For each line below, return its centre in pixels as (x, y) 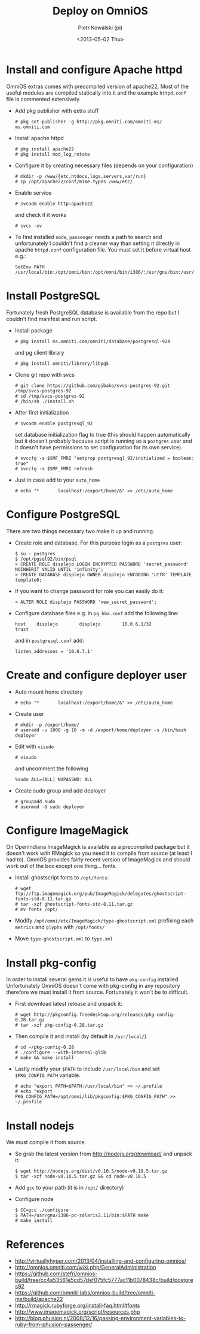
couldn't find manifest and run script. (52, 319)
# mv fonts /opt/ (36, 910)
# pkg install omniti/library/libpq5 (62, 364)
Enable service (33, 192)
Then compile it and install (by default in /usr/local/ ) (81, 1036)
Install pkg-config (51, 963)
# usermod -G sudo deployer (50, 807)
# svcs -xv (28, 226)
